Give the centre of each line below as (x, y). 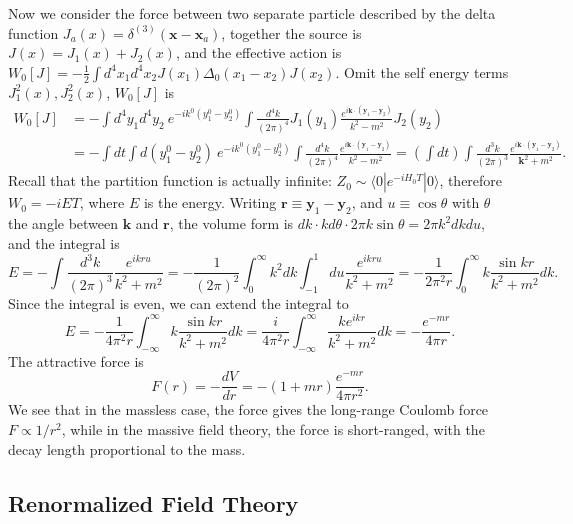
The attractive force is (76, 360)
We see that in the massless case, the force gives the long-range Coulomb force (248, 409)
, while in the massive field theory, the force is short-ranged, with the (273, 429)
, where (102, 202)
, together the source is (291, 32)
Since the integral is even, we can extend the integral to (178, 302)
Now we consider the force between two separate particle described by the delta (252, 13)
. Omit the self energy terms (422, 71)
